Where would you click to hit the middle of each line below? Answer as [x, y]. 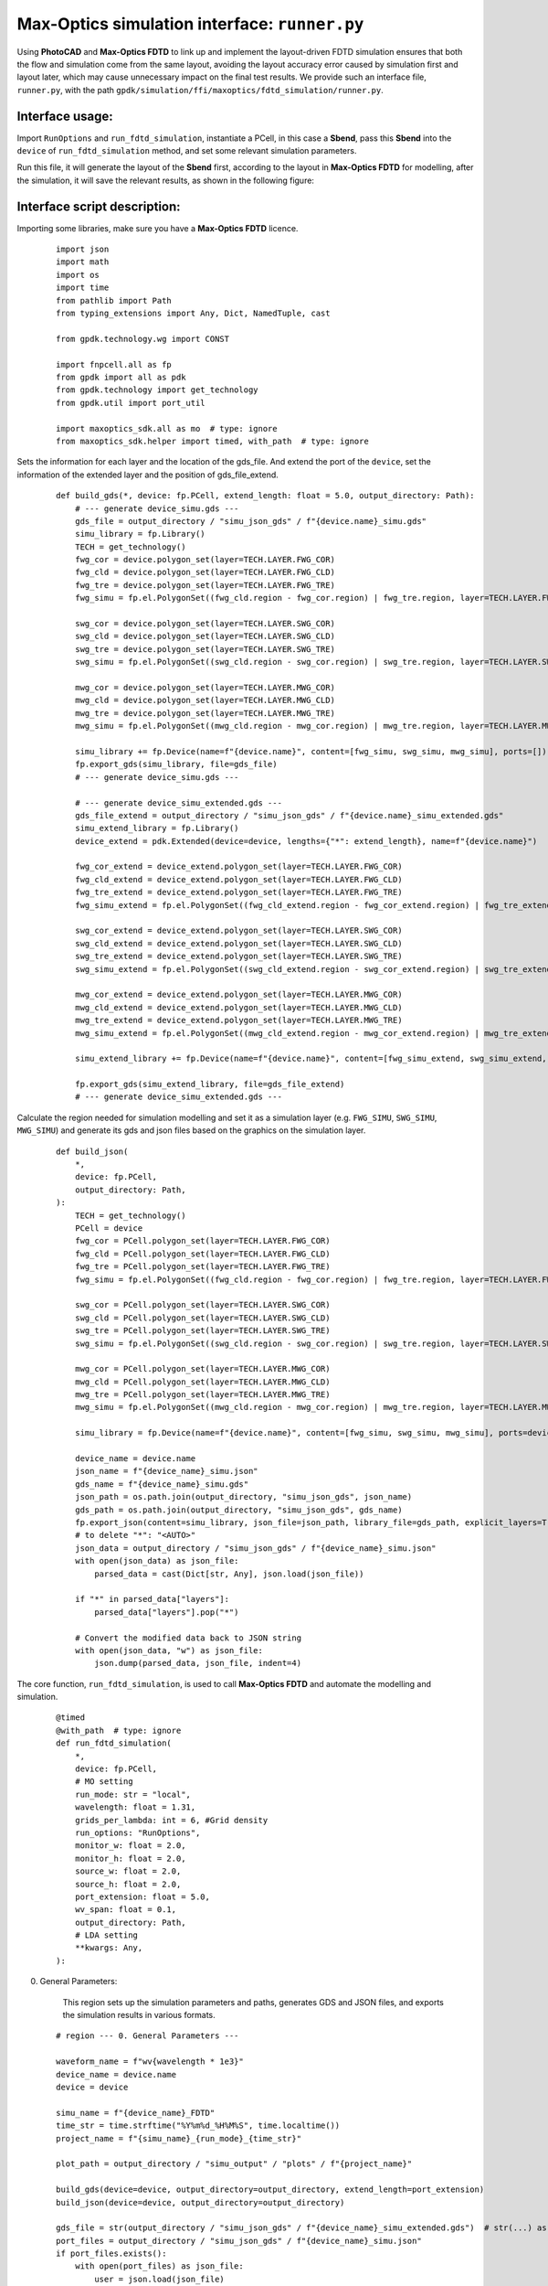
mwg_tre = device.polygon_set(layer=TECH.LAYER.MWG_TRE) [205, 713]
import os [78, 275]
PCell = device [109, 1228]
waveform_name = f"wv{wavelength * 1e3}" [150, 2062]
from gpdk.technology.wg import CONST [143, 339]
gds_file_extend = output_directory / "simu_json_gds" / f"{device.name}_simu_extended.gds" [289, 815]
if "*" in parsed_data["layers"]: [152, 1599]
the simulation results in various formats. [139, 2015]
